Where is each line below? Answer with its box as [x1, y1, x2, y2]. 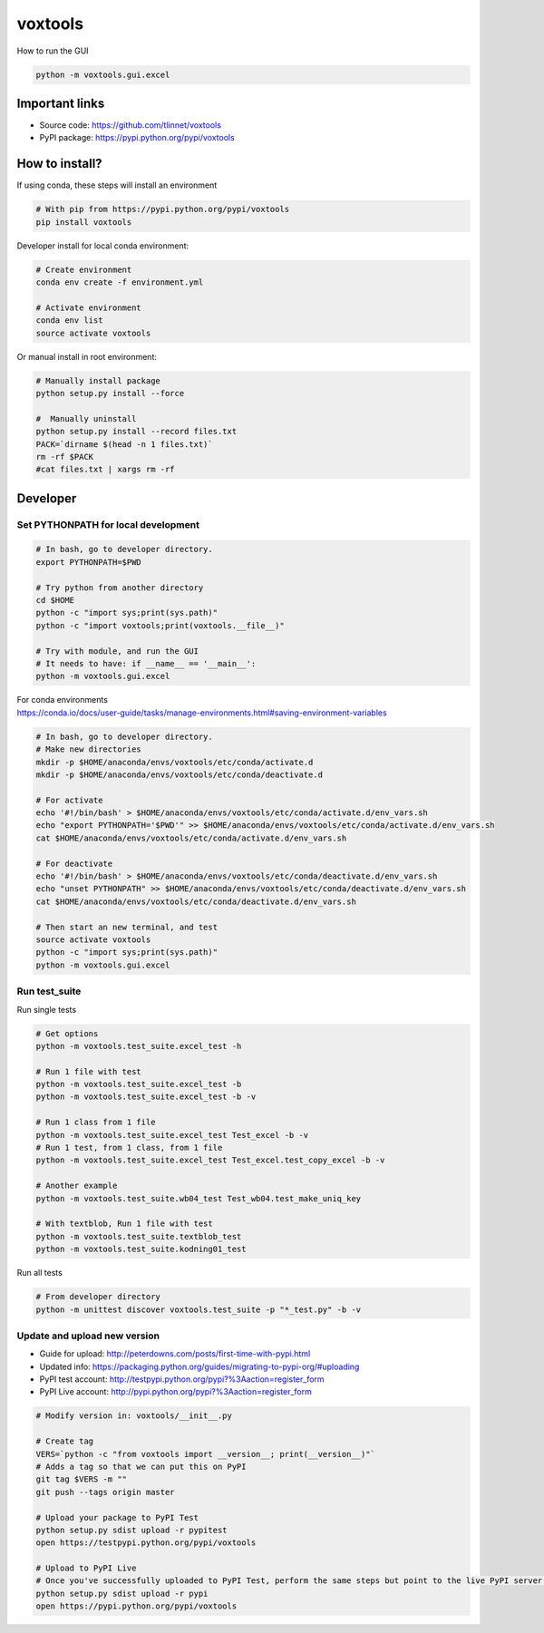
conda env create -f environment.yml [35, 277, 204, 287]
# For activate [35, 794, 103, 805]
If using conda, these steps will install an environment [16, 180, 218, 190]
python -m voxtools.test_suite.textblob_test [35, 1231, 242, 1241]
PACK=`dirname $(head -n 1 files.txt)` [35, 439, 213, 449]
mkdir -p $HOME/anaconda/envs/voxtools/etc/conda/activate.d [35, 757, 314, 767]
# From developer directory [35, 1292, 160, 1302]
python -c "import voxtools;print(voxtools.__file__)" [35, 620, 285, 630]
